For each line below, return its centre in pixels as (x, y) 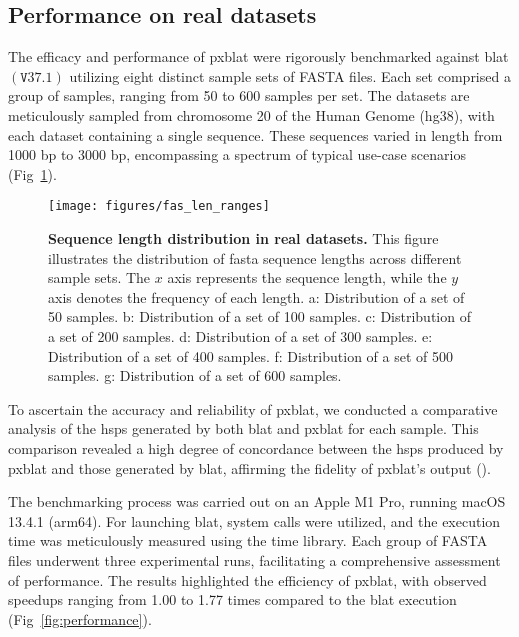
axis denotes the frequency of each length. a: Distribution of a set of (256, 296)
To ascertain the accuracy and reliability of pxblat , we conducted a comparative (253, 408)
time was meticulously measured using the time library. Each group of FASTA (248, 540)
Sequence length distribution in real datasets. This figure (243, 238)
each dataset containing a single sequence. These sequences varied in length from (255, 134)
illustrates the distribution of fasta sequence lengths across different (255, 257)
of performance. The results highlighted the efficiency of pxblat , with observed (247, 579)
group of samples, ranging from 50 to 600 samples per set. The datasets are (239, 95)
